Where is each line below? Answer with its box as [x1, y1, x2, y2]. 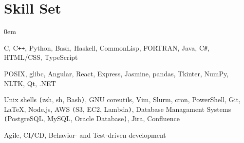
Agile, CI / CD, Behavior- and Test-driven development [4, 130, 166, 140]
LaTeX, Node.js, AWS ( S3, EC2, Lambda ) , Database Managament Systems [4, 104, 231, 114]
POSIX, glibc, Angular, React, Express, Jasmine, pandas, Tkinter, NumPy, [4, 68, 229, 78]
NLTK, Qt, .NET [4, 78, 56, 88]
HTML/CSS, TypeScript [4, 52, 78, 62]
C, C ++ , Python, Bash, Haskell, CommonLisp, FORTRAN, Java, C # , [4, 42, 210, 53]
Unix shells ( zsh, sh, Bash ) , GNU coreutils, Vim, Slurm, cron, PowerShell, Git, [4, 94, 241, 105]
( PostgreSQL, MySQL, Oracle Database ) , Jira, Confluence [4, 113, 180, 124]
